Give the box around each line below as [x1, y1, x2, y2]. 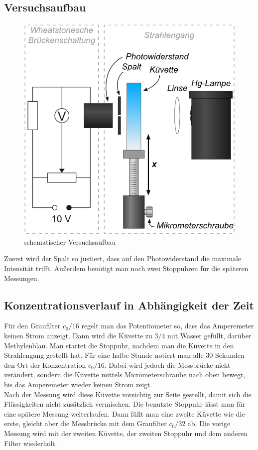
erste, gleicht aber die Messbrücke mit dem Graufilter [4, 418, 167, 429]
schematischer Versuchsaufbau [24, 236, 116, 247]
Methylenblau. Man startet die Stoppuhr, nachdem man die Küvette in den [4, 340, 234, 350]
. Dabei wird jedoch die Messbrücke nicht [104, 359, 231, 370]
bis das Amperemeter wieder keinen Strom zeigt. [4, 379, 152, 389]
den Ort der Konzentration [4, 359, 86, 370]
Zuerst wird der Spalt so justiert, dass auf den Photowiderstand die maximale [4, 253, 242, 264]
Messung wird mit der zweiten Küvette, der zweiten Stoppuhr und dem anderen [4, 428, 248, 438]
